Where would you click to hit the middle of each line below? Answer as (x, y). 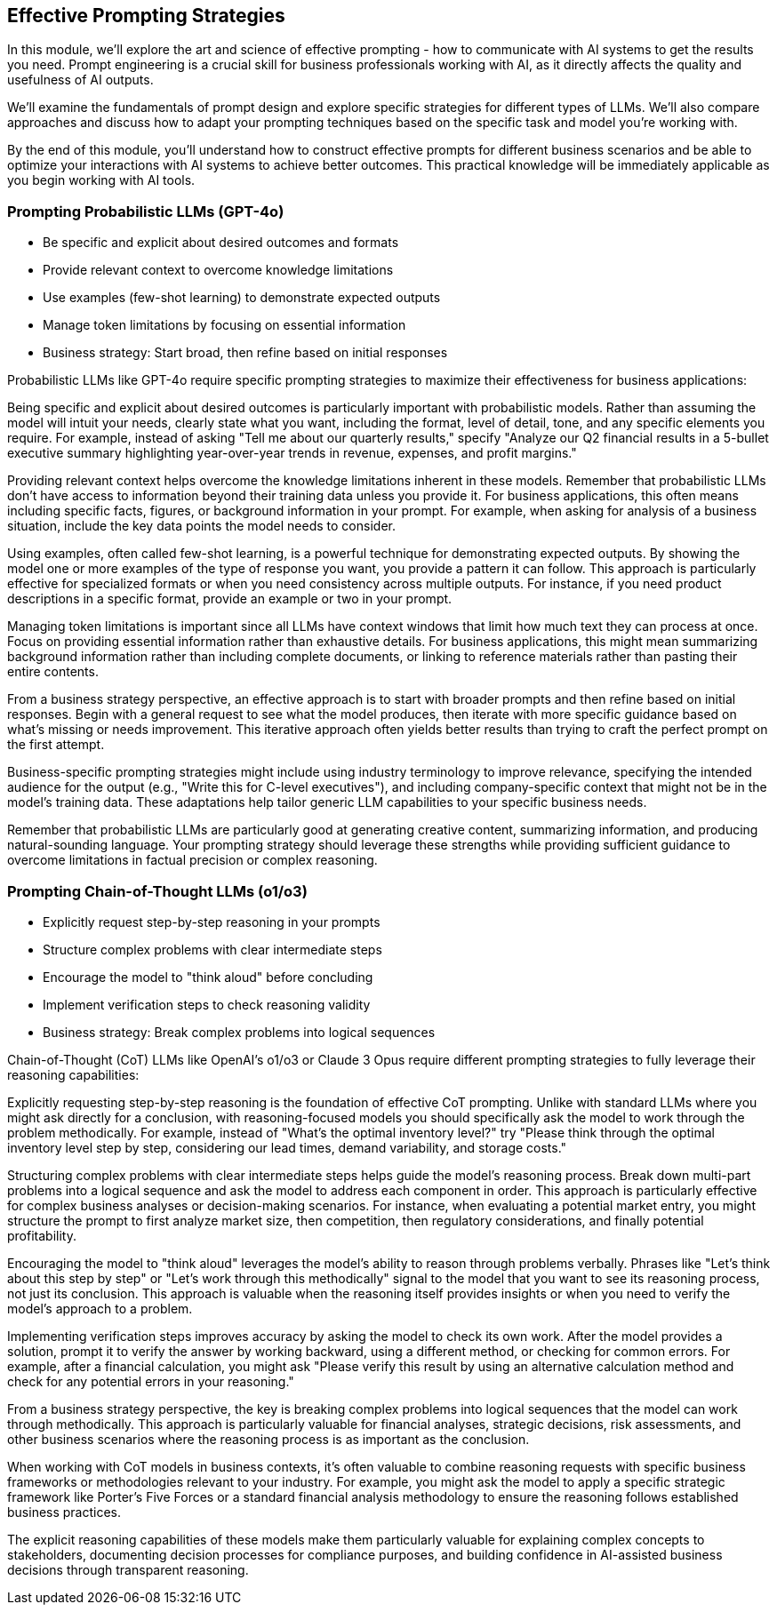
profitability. (42, 1235)
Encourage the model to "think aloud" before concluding (208, 977)
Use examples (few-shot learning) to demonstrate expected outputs (242, 298)
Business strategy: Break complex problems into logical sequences (239, 1032)
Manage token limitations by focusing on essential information (224, 325)
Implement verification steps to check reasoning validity (207, 1004)
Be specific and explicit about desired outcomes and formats (221, 243)
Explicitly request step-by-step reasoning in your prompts (212, 922)
